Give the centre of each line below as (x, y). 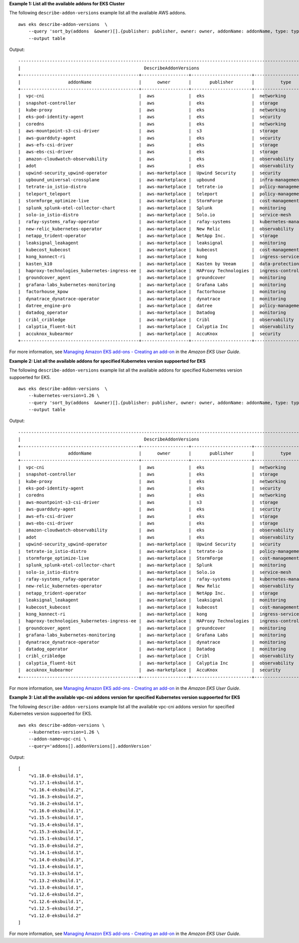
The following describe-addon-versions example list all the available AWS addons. (98, 13)
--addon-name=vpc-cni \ (57, 739)
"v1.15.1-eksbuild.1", (56, 839)
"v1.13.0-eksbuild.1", (56, 888)
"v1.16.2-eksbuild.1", (56, 804)
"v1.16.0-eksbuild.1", (56, 811)
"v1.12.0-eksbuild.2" (55, 916)
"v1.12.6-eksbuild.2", (56, 895)
